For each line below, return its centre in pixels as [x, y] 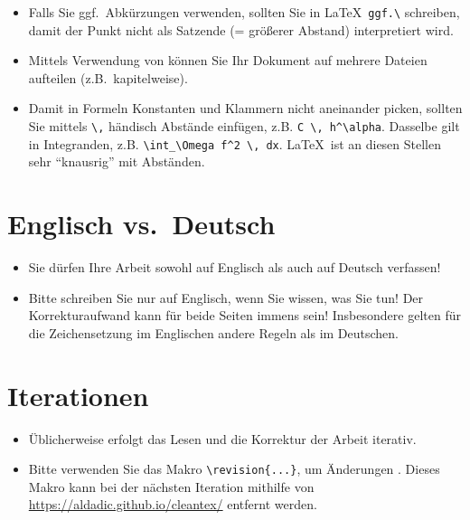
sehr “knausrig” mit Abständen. [117, 161]
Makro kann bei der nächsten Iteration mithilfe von [171, 486]
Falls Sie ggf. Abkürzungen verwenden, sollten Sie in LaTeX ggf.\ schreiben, [244, 12]
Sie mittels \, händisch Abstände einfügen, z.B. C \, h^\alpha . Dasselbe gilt [244, 126]
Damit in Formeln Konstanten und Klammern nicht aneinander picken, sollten [245, 108]
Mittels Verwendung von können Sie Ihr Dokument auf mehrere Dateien [228, 60]
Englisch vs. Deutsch [141, 224]
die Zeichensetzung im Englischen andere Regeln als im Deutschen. [214, 332]
